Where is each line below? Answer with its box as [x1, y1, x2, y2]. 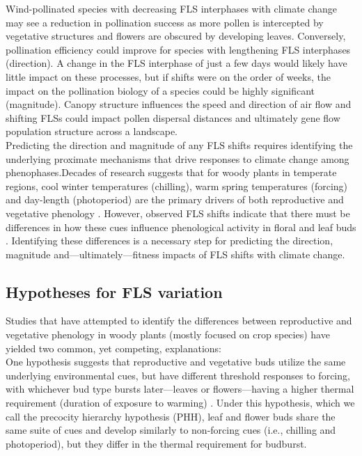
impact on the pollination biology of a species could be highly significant [6, 83, 315, 97]
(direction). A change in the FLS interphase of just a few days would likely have [6, 56, 347, 70]
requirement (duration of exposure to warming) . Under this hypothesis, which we [6, 395, 355, 410]
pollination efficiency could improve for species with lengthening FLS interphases [6, 42, 351, 56]
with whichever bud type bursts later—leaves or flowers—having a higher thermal [6, 382, 354, 396]
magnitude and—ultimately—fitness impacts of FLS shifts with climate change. [6, 246, 345, 261]
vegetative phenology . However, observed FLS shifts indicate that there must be [6, 205, 350, 220]
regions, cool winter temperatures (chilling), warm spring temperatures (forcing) [6, 178, 348, 193]
